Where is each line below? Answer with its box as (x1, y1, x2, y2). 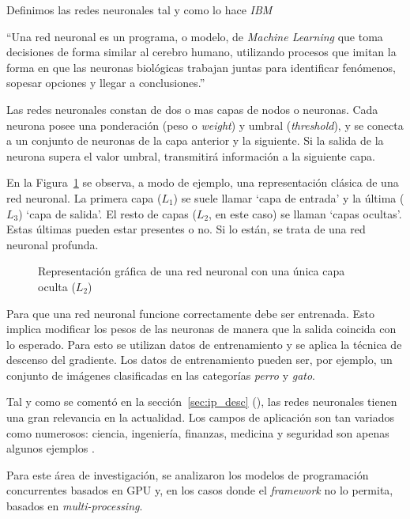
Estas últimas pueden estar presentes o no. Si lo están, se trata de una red (6, 221, 366, 237)
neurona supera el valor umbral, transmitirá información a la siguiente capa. (6, 147, 375, 164)
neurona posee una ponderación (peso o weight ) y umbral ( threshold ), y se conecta (6, 116, 404, 133)
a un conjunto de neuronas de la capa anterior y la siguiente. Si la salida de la (6, 132, 384, 149)
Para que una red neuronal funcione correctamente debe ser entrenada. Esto (6, 305, 374, 321)
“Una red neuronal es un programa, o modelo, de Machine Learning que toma (6, 28, 383, 44)
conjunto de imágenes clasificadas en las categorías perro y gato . (6, 366, 315, 383)
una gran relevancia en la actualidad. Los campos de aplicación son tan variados (6, 409, 395, 426)
